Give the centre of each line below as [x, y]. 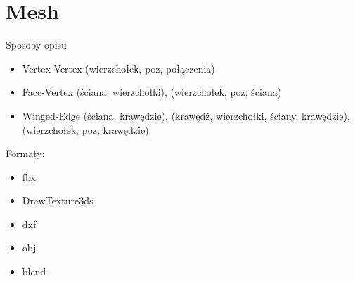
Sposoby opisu [36, 45]
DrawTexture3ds [58, 200]
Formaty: [25, 153]
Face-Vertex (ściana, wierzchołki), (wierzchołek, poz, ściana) [152, 92]
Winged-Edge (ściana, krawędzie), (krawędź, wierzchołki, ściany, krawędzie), [186, 115]
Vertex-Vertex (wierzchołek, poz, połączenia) [118, 68]
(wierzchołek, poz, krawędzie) [85, 129]
